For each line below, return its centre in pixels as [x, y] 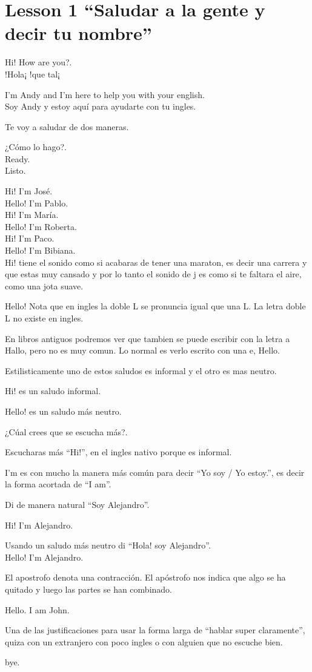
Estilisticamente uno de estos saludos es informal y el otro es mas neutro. [141, 370]
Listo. [15, 170]
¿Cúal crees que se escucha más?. [66, 431]
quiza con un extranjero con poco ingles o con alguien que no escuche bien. [144, 641]
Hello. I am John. [37, 609]
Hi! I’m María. [32, 215]
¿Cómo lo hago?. [36, 147]
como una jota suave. [44, 285]
